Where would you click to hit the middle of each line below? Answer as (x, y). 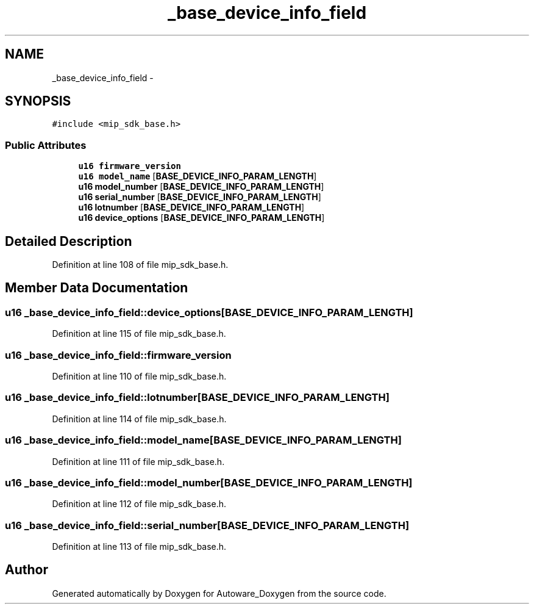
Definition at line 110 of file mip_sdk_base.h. (139, 376)
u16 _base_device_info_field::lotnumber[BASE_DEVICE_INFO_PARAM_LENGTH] (197, 398)
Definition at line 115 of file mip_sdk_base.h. (139, 334)
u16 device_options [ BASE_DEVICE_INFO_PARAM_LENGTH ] (201, 218)
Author (27, 570)
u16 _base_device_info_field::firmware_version (118, 355)
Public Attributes (46, 145)
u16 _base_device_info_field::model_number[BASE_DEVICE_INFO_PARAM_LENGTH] (209, 482)
